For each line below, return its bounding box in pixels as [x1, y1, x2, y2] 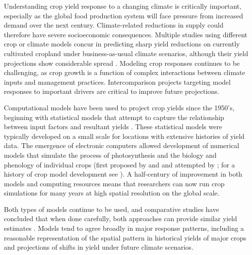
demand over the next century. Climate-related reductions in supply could [4, 20, 223, 30]
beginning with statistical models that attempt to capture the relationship [4, 112, 224, 122]
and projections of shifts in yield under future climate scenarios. [4, 242, 194, 252]
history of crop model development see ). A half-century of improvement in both [4, 169, 242, 179]
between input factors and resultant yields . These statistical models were [4, 121, 222, 132]
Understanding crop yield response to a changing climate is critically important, [4, 1, 242, 11]
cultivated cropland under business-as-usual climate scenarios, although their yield [4, 48, 248, 58]
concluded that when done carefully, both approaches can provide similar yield [4, 213, 237, 224]
